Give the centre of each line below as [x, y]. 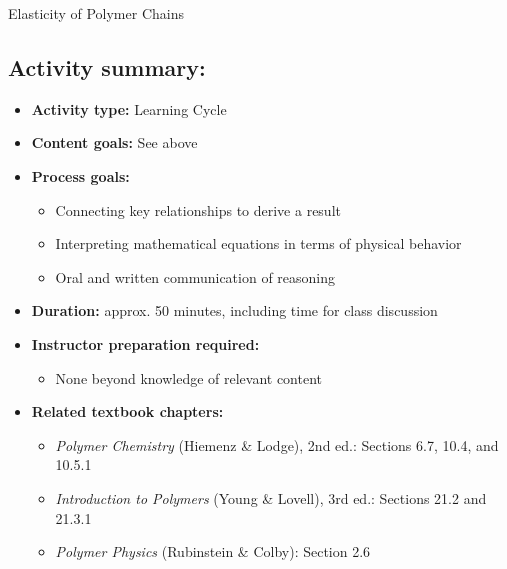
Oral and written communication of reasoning [195, 276]
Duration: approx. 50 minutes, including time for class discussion [234, 310]
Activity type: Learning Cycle [129, 108]
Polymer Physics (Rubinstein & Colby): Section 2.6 [213, 551]
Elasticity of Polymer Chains [96, 13]
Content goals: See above [114, 142]
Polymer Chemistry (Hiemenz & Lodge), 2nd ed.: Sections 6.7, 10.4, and [277, 444]
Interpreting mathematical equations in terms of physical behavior [258, 243]
